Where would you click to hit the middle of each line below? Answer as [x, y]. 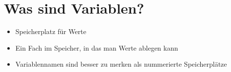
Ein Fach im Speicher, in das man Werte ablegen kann [97, 47]
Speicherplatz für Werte [51, 31]
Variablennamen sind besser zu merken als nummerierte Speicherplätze [121, 64]
